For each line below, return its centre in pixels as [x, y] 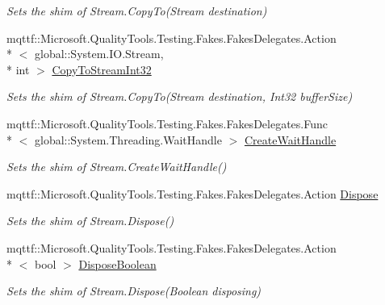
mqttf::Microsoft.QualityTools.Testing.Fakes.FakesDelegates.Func [167, 123]
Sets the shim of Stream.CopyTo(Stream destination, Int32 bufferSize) [180, 96]
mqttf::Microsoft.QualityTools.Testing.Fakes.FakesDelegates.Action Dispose [192, 193]
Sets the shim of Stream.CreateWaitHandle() [117, 167]
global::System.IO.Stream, [99, 54]
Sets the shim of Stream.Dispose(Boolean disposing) [134, 291]
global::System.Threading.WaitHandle [128, 139]
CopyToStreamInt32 [102, 69]
